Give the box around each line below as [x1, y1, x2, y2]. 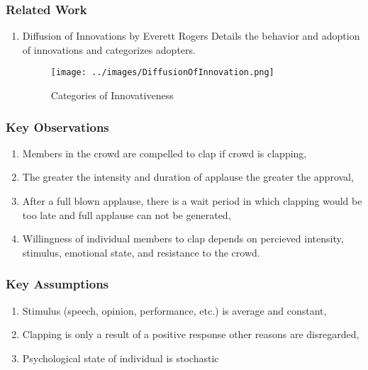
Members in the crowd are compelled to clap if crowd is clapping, [22, 145, 307, 160]
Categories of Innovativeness [50, 88, 174, 103]
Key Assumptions [6, 275, 109, 293]
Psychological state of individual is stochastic [22, 350, 219, 365]
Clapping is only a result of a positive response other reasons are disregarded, [22, 327, 359, 342]
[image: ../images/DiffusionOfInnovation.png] [50, 67, 274, 78]
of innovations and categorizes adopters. [22, 42, 196, 57]
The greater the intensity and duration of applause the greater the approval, [22, 169, 354, 184]
